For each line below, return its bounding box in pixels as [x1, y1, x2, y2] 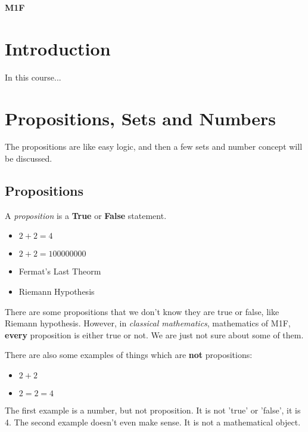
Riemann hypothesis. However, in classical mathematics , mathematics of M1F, [5, 317, 291, 329]
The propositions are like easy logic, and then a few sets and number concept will [5, 140, 303, 153]
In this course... [5, 70, 61, 83]
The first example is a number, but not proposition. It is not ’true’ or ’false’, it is [5, 403, 301, 416]
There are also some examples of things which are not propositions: [5, 348, 253, 361]
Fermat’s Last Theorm [18, 265, 101, 277]
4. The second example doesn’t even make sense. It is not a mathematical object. [5, 415, 301, 428]
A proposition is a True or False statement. [5, 209, 167, 221]
